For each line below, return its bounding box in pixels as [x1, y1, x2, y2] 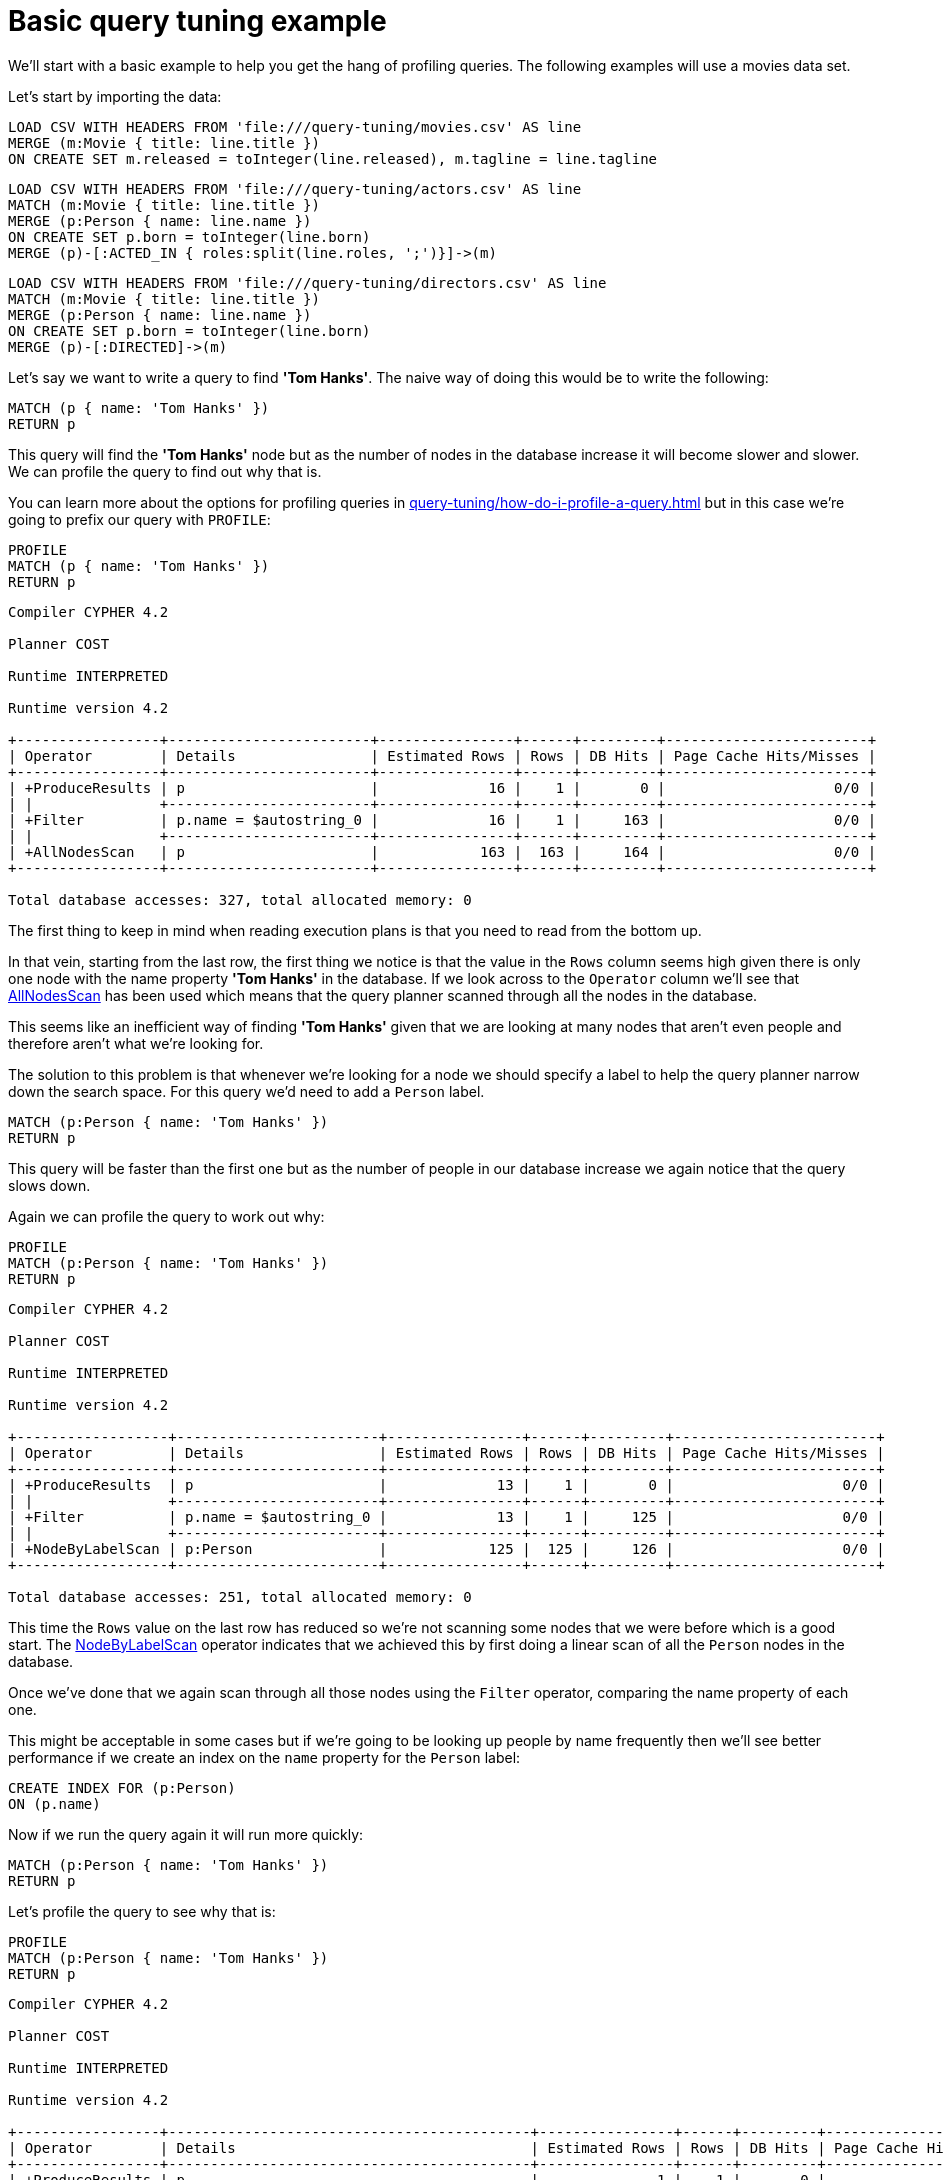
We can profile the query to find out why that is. [8, 462, 322, 480]
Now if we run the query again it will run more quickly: [8, 1825, 364, 1843]
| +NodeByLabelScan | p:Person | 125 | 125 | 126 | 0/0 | [8, 1540, 885, 1557]
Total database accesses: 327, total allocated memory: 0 [8, 891, 472, 908]
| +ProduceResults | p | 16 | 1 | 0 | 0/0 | [8, 779, 877, 796]
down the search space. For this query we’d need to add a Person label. [8, 1082, 485, 1100]
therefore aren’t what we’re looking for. [8, 1034, 264, 1052]
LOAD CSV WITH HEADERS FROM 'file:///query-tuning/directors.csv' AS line [8, 274, 607, 291]
